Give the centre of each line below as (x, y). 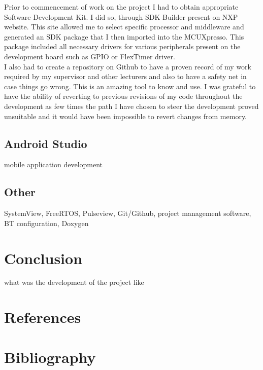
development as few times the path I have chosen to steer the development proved (131, 106)
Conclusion (43, 258)
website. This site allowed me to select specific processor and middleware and (124, 27)
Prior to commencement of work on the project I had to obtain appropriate (121, 7)
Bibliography (50, 357)
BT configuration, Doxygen (46, 223)
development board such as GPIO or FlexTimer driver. (90, 56)
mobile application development (54, 164)
